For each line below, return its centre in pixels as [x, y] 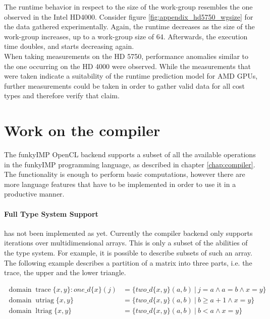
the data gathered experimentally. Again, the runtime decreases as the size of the [129, 26]
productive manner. [34, 194]
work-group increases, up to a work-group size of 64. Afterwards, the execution [126, 36]
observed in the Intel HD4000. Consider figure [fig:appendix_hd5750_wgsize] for [129, 16]
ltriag [44, 311]
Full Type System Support [51, 213]
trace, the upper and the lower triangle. [65, 272]
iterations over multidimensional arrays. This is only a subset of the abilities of [126, 243]
